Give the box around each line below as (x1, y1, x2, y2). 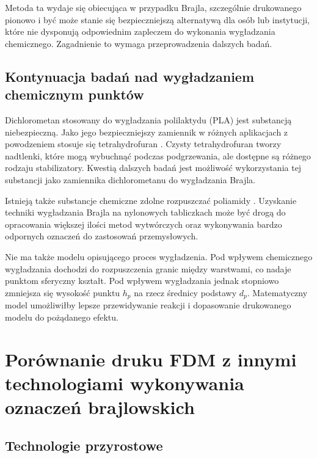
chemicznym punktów (5, 85, 144, 104)
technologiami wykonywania (5, 370, 244, 395)
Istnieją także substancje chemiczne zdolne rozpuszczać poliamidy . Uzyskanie (5, 194, 297, 206)
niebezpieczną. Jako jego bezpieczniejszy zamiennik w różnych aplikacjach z (5, 125, 288, 138)
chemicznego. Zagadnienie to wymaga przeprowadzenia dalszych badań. (5, 37, 272, 49)
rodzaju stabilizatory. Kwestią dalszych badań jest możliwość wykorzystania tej (5, 161, 302, 174)
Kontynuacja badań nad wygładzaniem (5, 67, 255, 85)
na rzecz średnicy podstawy (134, 286, 237, 299)
